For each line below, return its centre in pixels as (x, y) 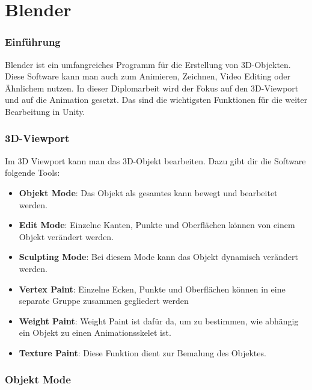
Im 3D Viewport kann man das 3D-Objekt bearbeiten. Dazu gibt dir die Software (155, 160)
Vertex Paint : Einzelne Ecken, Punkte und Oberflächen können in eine (152, 289)
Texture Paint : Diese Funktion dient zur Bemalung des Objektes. (142, 352)
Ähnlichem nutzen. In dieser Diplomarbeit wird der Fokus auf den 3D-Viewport (152, 88)
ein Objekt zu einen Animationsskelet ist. (95, 333)
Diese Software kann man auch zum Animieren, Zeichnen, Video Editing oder (148, 76)
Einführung (33, 42)
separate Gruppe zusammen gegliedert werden (104, 301)
